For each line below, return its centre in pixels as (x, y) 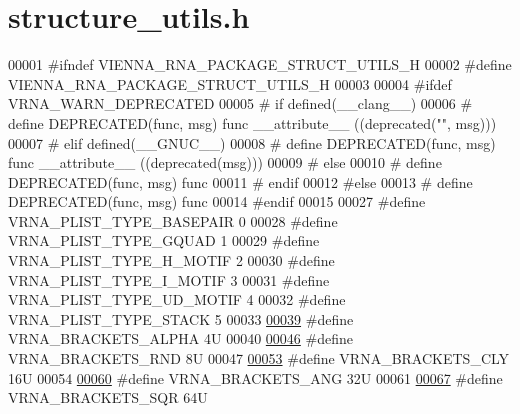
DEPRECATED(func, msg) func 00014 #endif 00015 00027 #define (217, 201)
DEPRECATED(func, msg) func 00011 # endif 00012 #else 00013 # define (240, 181)
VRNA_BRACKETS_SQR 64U (108, 397)
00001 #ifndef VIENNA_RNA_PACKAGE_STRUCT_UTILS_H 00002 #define (260, 64)
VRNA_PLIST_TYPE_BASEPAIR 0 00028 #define (173, 220)
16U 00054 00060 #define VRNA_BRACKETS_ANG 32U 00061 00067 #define (255, 377)
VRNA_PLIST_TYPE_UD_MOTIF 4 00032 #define (177, 299)
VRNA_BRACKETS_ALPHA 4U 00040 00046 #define (180, 338)
